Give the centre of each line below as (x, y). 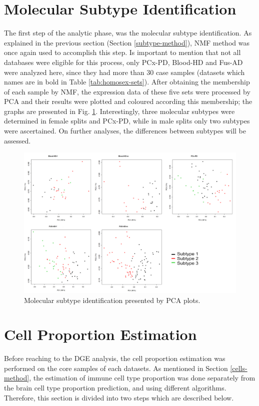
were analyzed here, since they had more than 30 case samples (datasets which (124, 72)
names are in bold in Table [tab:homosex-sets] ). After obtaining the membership (127, 82)
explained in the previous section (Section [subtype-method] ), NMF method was (127, 42)
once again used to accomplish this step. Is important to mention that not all (122, 52)
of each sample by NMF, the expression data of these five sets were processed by (127, 91)
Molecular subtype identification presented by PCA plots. (112, 300)
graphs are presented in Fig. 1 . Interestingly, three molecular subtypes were (119, 111)
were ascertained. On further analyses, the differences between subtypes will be (125, 131)
